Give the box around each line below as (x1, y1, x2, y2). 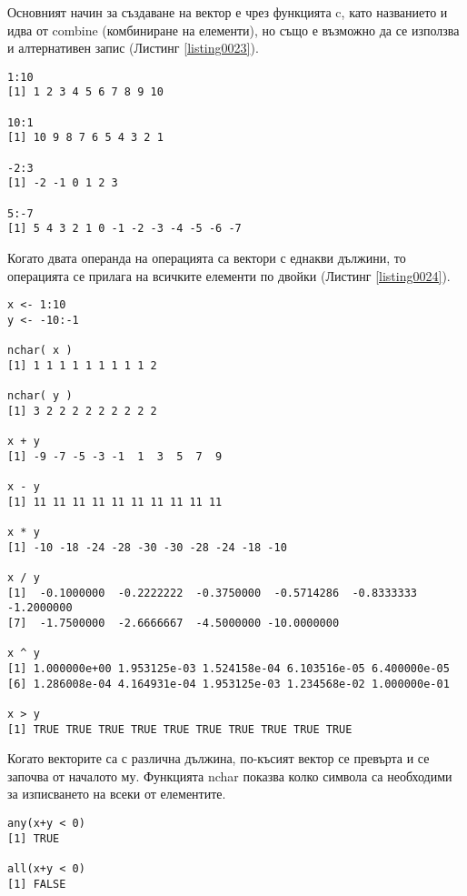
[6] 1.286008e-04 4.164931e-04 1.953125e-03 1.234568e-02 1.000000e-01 (7, 677, 450, 690)
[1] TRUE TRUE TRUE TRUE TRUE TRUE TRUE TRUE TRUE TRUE (7, 722, 353, 736)
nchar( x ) (7, 344, 73, 357)
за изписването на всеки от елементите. (7, 784, 226, 803)
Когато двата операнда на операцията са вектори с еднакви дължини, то (7, 248, 406, 267)
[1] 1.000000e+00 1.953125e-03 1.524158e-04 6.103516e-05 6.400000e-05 (7, 661, 450, 675)
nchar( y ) (7, 389, 73, 403)
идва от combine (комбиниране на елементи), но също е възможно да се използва (7, 20, 460, 39)
